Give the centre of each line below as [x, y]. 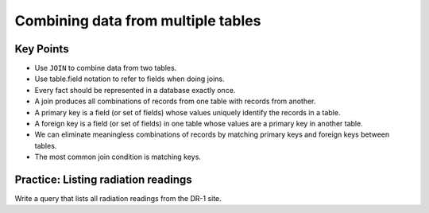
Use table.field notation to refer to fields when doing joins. [130, 79]
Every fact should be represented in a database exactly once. [135, 90]
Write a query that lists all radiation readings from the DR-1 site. [118, 199]
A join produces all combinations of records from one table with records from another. [175, 101]
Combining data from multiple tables [138, 21]
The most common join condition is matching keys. [118, 157]
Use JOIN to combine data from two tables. [106, 68]
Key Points [42, 49]
